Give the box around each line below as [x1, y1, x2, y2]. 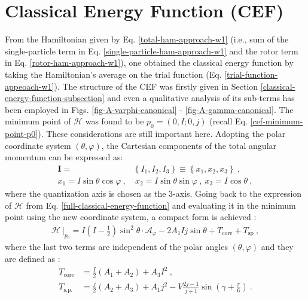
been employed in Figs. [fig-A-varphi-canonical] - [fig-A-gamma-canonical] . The [5, 103, 294, 115]
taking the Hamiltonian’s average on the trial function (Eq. [5, 68, 222, 80]
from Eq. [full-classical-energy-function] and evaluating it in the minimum [26, 199, 296, 211]
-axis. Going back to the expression [173, 187, 302, 199]
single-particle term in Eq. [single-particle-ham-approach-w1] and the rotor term [5, 44, 298, 57]
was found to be [85, 115, 144, 127]
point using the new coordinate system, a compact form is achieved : [5, 210, 257, 223]
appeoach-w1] [5, 80, 54, 92]
